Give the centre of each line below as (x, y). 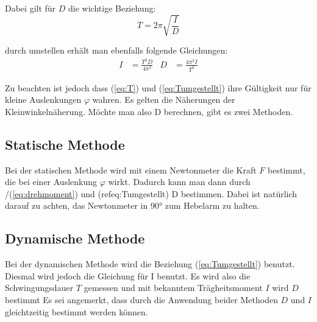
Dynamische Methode (75, 238)
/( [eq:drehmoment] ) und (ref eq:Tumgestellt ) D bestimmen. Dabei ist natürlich (151, 193)
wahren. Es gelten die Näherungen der (164, 100)
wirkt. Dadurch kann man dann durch (179, 182)
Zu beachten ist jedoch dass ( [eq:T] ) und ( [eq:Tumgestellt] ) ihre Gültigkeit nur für (158, 87)
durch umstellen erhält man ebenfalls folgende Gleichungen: (116, 50)
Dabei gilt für (30, 8)
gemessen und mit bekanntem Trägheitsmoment (173, 288)
